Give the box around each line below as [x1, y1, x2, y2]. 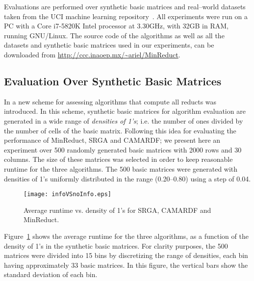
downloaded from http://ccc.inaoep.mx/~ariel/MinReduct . [4, 49, 180, 59]
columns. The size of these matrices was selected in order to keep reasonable [4, 154, 233, 164]
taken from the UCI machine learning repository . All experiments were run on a [4, 11, 248, 21]
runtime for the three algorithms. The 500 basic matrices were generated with [4, 163, 238, 174]
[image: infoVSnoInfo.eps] [24, 191, 111, 198]
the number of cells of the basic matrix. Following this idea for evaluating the [4, 125, 236, 135]
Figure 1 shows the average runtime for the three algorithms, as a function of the [4, 230, 249, 241]
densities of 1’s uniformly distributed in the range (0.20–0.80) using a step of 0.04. [4, 173, 251, 183]
